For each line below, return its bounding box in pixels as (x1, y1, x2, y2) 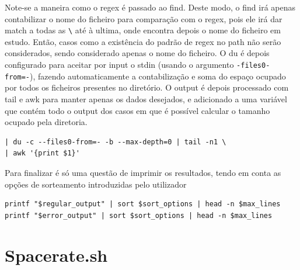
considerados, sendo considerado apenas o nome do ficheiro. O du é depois (5, 47, 270, 59)
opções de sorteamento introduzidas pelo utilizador (5, 178, 187, 190)
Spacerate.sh (5, 243, 108, 267)
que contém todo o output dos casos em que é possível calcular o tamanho (5, 104, 270, 116)
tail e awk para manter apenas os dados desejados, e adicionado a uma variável (5, 92, 287, 105)
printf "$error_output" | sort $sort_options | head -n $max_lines (5, 211, 273, 220)
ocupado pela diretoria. (5, 116, 88, 128)
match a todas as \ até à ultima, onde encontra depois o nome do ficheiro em (5, 24, 281, 36)
